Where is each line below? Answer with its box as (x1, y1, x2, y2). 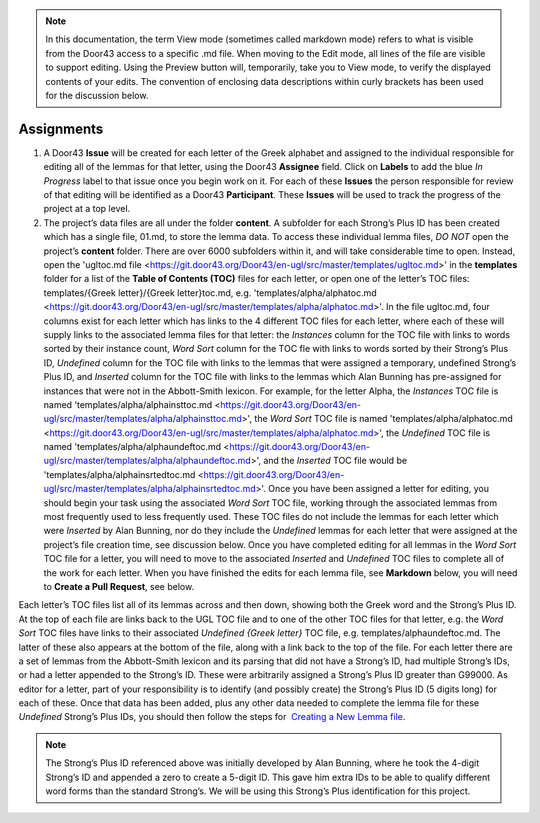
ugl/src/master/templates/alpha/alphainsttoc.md (43, 413, 242, 425)
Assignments (18, 120, 104, 137)
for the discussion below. (45, 89, 149, 101)
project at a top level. (43, 203, 131, 215)
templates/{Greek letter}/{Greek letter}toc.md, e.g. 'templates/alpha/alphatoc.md (43, 286, 377, 299)
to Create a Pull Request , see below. (43, 580, 195, 592)
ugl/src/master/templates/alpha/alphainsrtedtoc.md (43, 483, 257, 495)
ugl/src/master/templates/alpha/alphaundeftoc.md (43, 455, 252, 467)
